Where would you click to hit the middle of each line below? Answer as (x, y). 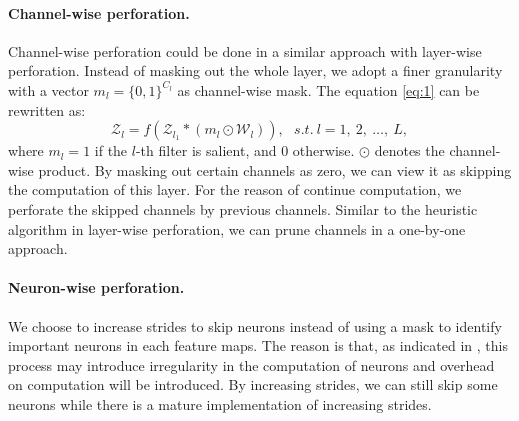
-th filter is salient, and (206, 150)
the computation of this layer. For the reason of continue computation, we (235, 189)
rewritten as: (47, 109)
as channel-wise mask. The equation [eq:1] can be (328, 89)
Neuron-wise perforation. (96, 287)
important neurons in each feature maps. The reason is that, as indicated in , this (258, 345)
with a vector (48, 89)
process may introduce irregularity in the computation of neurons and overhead (251, 364)
